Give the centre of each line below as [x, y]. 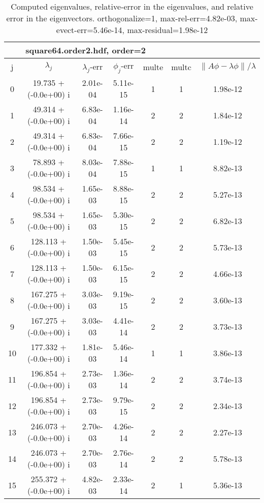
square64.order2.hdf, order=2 [86, 50]
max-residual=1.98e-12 [168, 30]
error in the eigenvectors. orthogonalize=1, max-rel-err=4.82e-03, [122, 18]
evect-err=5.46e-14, [90, 30]
